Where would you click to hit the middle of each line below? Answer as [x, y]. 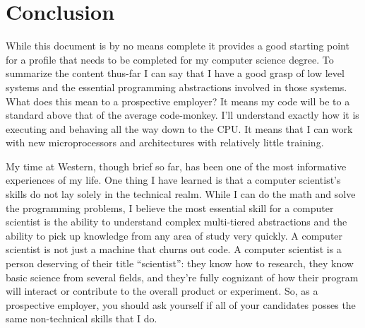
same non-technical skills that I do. [82, 318]
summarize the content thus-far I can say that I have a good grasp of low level [175, 73]
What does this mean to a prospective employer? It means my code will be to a [178, 101]
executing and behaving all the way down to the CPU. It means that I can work [179, 128]
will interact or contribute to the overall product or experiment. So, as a [162, 291]
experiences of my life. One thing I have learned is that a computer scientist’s [173, 180]
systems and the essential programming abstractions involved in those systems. [176, 87]
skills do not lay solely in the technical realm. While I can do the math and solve [181, 194]
